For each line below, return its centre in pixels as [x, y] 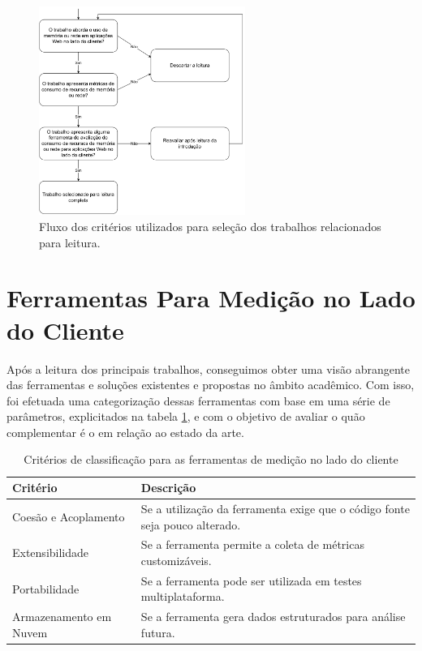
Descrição [168, 488]
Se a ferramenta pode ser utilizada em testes [251, 580]
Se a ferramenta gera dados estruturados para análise [273, 617]
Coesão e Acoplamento [69, 516]
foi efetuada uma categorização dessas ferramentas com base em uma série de [198, 400]
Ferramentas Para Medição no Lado [211, 298]
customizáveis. [176, 560]
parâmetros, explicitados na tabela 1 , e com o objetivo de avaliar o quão [186, 416]
